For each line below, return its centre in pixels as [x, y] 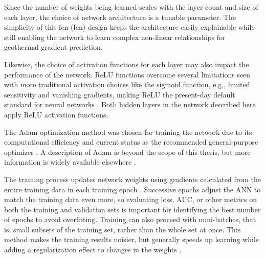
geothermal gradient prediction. [53, 47]
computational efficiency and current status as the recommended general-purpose [131, 142]
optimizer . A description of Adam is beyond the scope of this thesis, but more [127, 152]
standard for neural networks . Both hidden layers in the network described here [130, 104]
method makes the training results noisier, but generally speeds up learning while [132, 239]
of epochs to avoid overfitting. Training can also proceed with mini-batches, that [130, 219]
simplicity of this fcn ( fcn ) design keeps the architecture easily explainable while [129, 27]
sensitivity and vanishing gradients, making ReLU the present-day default [120, 94]
